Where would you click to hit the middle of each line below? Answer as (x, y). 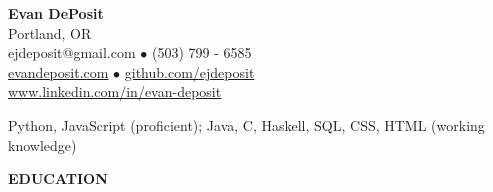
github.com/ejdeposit (189, 71)
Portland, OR (50, 32)
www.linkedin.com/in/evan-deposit (115, 91)
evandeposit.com (58, 71)
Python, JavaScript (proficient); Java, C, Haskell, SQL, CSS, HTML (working (246, 124)
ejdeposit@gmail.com (72, 52)
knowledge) (42, 144)
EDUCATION (58, 178)
